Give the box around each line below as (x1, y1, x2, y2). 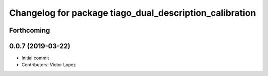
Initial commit (21, 55, 49, 61)
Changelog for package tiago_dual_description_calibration (9, 7, 256, 18)
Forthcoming (9, 26, 50, 35)
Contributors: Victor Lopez (21, 62, 76, 68)
